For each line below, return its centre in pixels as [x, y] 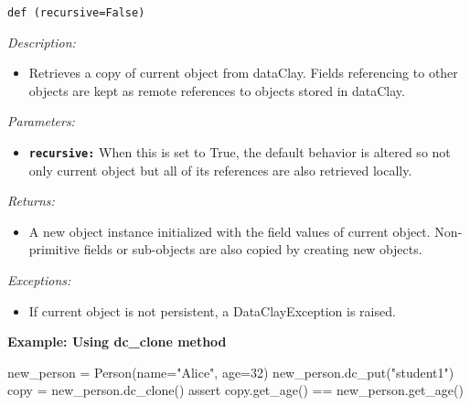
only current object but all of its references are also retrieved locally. [220, 170]
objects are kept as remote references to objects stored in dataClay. [217, 90]
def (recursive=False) [76, 13]
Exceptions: [39, 280]
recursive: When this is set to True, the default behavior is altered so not [240, 152]
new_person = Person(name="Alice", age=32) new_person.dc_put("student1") [231, 372]
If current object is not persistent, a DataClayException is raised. [212, 310]
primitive [54, 249]
